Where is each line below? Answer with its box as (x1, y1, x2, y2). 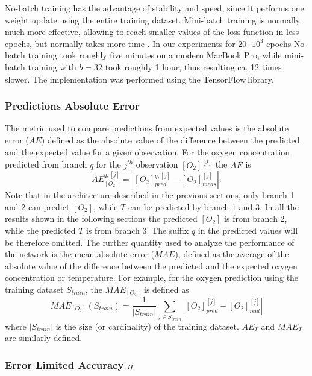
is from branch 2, (224, 212, 287, 225)
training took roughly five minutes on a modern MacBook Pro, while (28, 49, 282, 61)
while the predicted (5, 224, 76, 236)
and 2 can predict (5, 200, 70, 213)
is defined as (143, 283, 189, 295)
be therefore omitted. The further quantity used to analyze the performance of (5, 236, 295, 248)
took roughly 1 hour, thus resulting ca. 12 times (105, 60, 282, 73)
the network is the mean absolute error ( (5, 248, 155, 260)
